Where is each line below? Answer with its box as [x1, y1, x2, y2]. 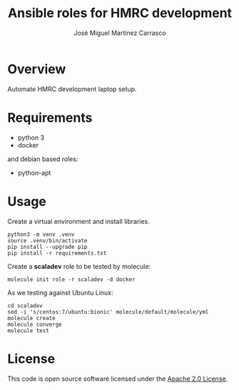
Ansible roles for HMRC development [7, 5, 233, 21]
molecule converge [7, 321, 62, 328]
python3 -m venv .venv [7, 230, 75, 238]
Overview [7, 61, 66, 77]
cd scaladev [7, 302, 43, 309]
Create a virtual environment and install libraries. [7, 217, 150, 225]
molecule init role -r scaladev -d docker [7, 276, 136, 283]
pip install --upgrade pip [7, 243, 88, 250]
